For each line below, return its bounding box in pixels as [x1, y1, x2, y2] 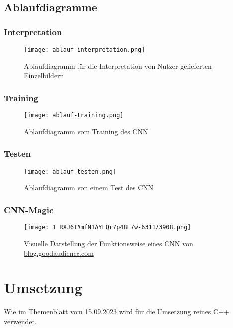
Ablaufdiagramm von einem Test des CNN [24, 182, 154, 193]
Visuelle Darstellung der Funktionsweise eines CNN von [24, 238, 193, 248]
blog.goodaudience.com [24, 248, 94, 258]
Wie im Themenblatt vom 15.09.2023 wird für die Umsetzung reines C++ [4, 306, 229, 316]
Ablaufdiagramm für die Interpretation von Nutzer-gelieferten [24, 60, 212, 71]
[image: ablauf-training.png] [24, 112, 124, 119]
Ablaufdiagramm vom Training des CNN [24, 126, 148, 136]
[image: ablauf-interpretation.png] [24, 46, 145, 53]
